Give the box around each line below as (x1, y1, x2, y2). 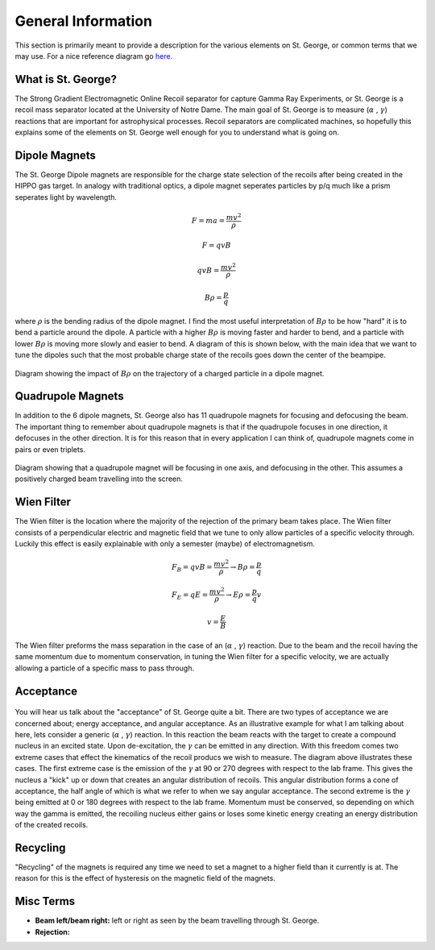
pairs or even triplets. (14, 444, 86, 454)
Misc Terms (14, 894, 76, 908)
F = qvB (201, 241, 231, 250)
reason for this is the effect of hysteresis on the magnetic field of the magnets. (14, 873, 275, 883)
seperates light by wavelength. (14, 192, 117, 201)
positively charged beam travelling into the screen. (14, 474, 183, 483)
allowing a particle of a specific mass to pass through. (14, 663, 195, 673)
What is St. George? (14, 73, 117, 86)
